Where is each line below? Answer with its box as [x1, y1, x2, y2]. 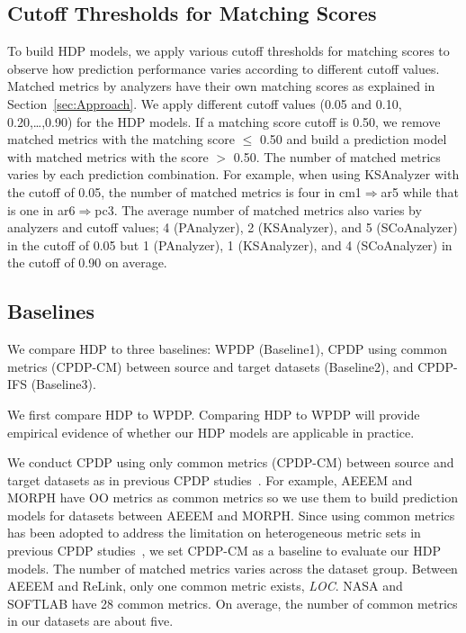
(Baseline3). [31, 375, 96, 393]
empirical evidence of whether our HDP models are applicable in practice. [7, 422, 415, 441]
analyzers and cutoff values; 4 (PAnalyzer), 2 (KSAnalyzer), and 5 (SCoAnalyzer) [7, 218, 458, 237]
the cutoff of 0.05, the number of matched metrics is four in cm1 [7, 182, 362, 201]
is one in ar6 [7, 200, 76, 219]
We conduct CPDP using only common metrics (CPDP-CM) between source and [7, 453, 454, 472]
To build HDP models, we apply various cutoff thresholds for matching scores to [7, 41, 450, 60]
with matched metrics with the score [7, 147, 209, 166]
